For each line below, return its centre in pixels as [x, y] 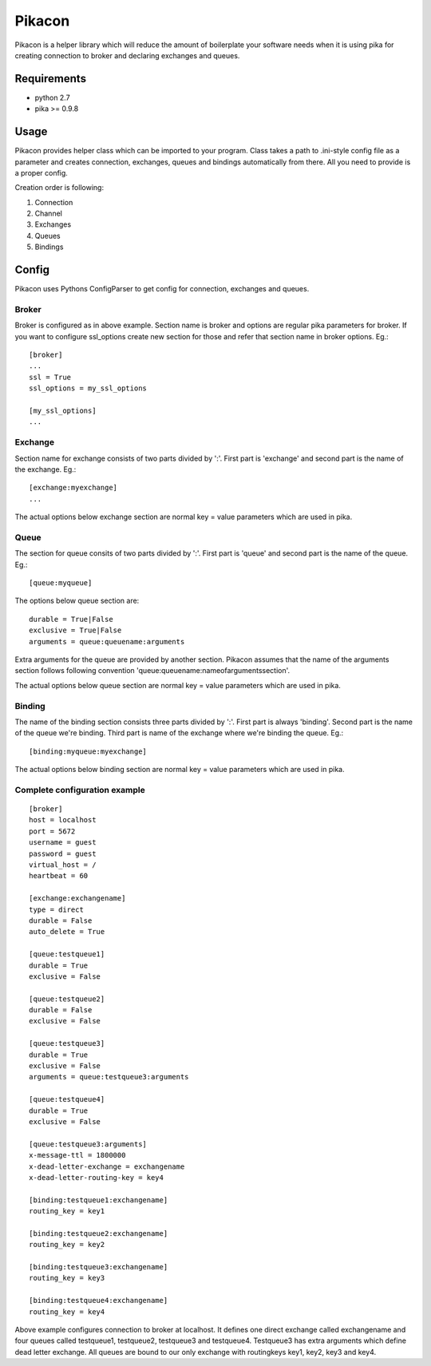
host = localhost [63, 820]
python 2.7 [53, 97]
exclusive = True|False [75, 630]
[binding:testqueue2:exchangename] [99, 1233]
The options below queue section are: [77, 601]
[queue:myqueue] [61, 583]
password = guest [63, 853]
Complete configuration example [80, 790]
